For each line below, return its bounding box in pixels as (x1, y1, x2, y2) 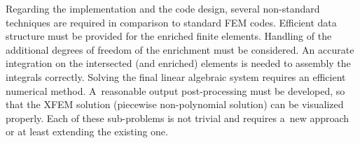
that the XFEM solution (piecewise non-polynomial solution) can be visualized (6, 97, 344, 112)
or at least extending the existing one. (6, 124, 168, 139)
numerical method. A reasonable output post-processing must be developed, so (6, 83, 345, 98)
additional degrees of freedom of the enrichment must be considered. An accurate (6, 42, 354, 57)
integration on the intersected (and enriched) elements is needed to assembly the (6, 56, 351, 70)
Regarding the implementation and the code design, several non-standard (6, 1, 320, 15)
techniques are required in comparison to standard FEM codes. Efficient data (6, 15, 337, 29)
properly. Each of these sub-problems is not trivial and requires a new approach (6, 110, 349, 125)
